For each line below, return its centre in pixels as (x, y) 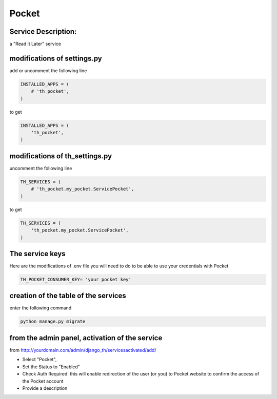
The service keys (38, 254)
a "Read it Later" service (35, 44)
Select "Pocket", (39, 360)
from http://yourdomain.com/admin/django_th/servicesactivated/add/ (83, 350)
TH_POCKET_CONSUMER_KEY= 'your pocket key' (76, 279)
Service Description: (43, 31)
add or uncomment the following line (48, 70)
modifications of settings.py (56, 58)
